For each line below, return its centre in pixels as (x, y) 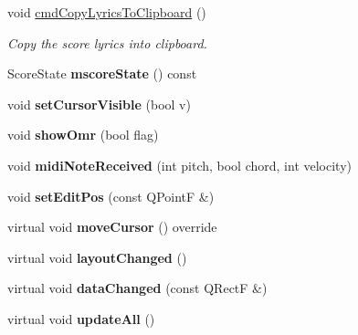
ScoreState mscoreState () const (102, 73)
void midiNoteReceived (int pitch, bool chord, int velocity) (179, 165)
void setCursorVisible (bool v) (99, 104)
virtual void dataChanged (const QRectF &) (137, 288)
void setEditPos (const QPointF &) (111, 196)
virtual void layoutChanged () (97, 257)
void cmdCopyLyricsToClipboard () (107, 12)
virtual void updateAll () (81, 318)
